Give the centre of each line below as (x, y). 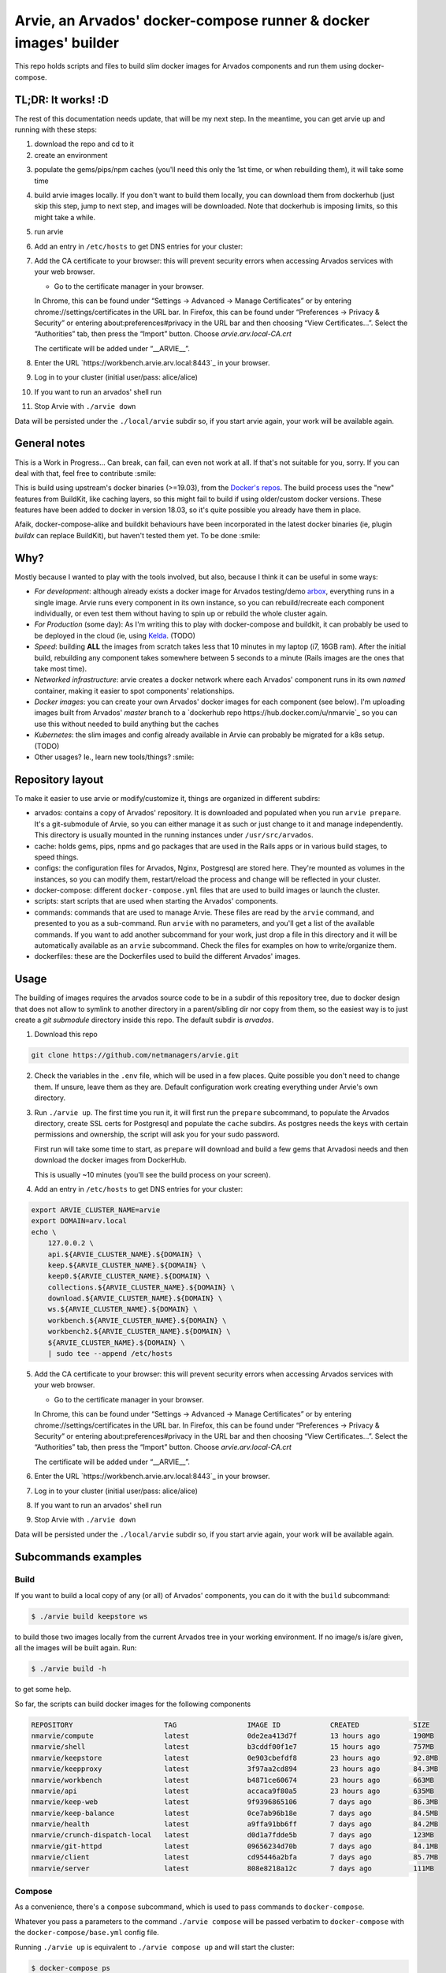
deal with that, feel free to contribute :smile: (85, 473)
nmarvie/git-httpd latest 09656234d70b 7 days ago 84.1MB (235, 1846)
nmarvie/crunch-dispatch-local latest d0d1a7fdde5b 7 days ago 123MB (233, 1835)
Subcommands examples (78, 1557)
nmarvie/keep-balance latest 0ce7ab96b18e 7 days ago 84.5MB (235, 1813)
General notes (50, 443)
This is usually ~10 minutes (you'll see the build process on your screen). (152, 1174)
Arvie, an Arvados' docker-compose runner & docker (192, 21)
